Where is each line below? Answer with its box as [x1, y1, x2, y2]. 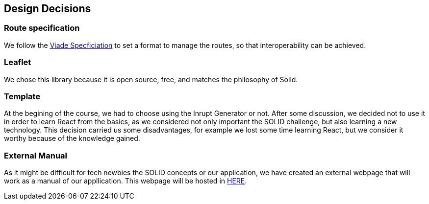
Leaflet [4, 57, 31, 68]
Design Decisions [4, 2, 91, 15]
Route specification [4, 23, 80, 33]
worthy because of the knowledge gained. [4, 134, 140, 143]
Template [4, 91, 41, 101]
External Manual [4, 150, 68, 160]
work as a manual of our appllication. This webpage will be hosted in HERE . [4, 177, 247, 185]
